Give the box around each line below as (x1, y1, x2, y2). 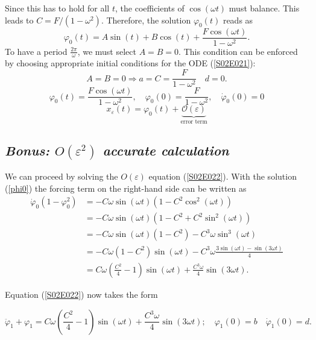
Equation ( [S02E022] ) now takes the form (5, 288, 158, 300)
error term (180, 119, 207, 125)
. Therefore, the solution (101, 13, 191, 26)
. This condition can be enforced (179, 45, 298, 57)
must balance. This (229, 2, 300, 14)
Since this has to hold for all (5, 2, 110, 14)
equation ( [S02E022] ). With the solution (148, 170, 297, 183)
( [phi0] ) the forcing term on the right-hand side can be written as (5, 181, 247, 194)
